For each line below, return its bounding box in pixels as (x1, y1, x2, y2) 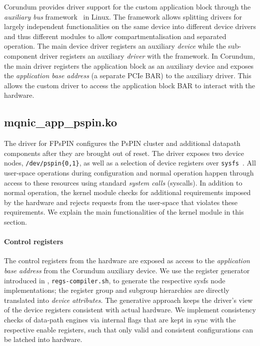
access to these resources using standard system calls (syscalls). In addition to (4, 177, 242, 188)
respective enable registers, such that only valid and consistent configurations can (4, 324, 253, 334)
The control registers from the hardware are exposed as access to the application (4, 255, 250, 266)
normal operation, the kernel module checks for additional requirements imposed (4, 187, 251, 198)
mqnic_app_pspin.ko (4, 114, 117, 130)
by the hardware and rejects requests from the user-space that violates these (4, 197, 237, 207)
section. (4, 216, 27, 227)
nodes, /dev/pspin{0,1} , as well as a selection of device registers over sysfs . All (4, 157, 256, 168)
